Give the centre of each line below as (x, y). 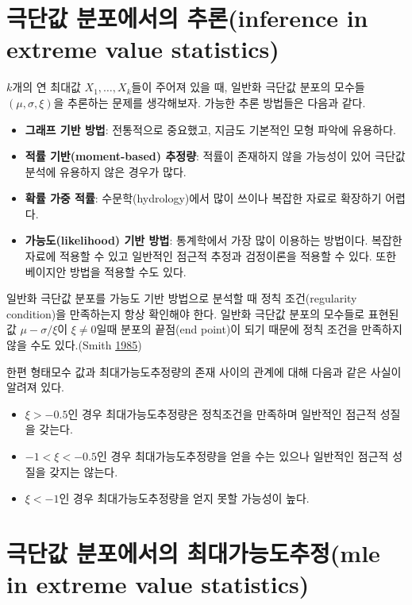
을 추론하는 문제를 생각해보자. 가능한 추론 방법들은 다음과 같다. (210, 102)
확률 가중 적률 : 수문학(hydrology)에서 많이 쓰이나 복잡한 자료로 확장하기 (203, 198)
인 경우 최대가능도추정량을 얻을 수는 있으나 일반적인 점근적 (243, 456)
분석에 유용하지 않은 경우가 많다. (106, 171)
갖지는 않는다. (84, 471)
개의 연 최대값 (46, 87)
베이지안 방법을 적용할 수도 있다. (106, 271)
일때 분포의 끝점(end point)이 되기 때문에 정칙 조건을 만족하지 (249, 329)
